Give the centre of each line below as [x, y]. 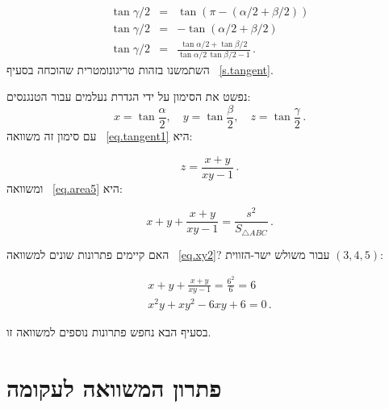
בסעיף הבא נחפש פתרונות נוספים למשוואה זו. [109, 332]
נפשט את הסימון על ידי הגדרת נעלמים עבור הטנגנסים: [129, 96]
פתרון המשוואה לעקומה [114, 388]
